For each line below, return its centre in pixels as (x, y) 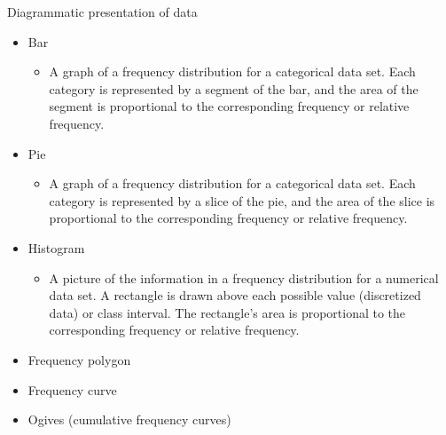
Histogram (56, 247)
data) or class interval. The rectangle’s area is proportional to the (227, 312)
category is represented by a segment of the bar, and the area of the (234, 88)
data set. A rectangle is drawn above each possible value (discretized (235, 295)
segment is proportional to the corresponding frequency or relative (229, 106)
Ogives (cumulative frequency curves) (129, 419)
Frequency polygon (79, 359)
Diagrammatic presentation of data (102, 12)
